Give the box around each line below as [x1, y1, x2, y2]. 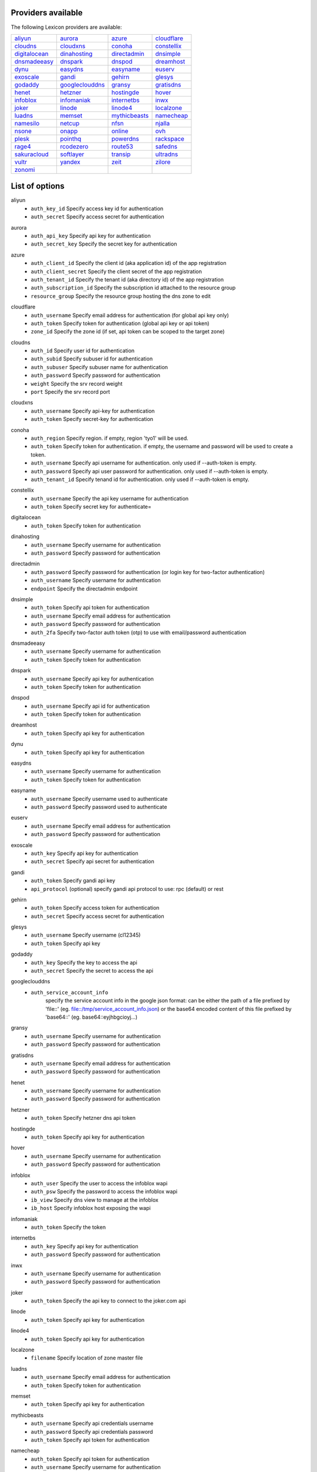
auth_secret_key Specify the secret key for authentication [31, 240, 177, 247]
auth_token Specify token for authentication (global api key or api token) [31, 320, 210, 327]
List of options [11, 181, 65, 191]
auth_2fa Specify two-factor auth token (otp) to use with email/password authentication [31, 629, 247, 636]
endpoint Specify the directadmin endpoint [31, 585, 138, 592]
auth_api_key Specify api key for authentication [31, 232, 151, 239]
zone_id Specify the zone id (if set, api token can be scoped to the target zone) [31, 328, 225, 335]
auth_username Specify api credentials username [31, 1420, 154, 1427]
